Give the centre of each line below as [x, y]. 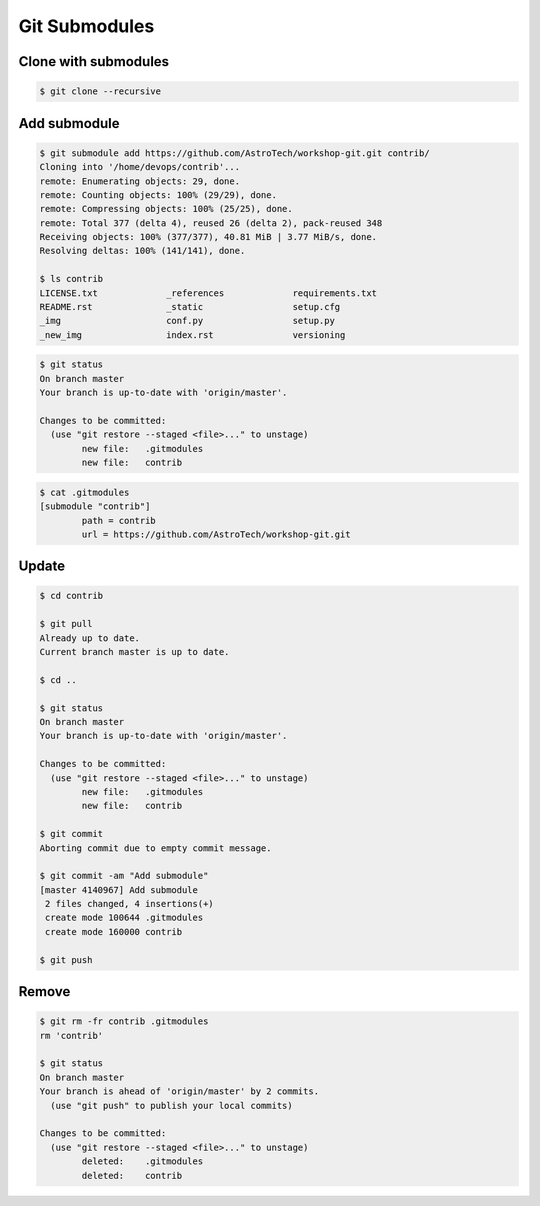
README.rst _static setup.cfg [190, 307]
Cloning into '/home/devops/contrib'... [139, 167]
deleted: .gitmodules [142, 1161]
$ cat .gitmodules [84, 492]
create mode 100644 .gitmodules [124, 918]
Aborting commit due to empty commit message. [155, 848]
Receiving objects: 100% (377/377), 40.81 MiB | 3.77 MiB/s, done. [208, 237]
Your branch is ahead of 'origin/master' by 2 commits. [179, 1091]
